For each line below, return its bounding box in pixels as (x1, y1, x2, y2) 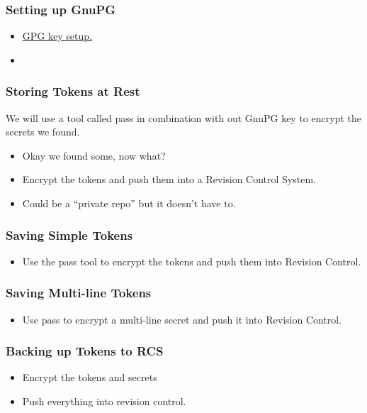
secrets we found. (6, 124, 80, 139)
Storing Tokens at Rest (6, 82, 140, 100)
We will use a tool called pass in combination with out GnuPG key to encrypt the (6, 110, 361, 125)
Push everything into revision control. (22, 394, 186, 409)
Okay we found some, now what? (22, 148, 166, 163)
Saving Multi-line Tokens (6, 284, 152, 302)
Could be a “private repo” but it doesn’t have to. (22, 196, 236, 210)
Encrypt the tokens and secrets (22, 370, 157, 385)
